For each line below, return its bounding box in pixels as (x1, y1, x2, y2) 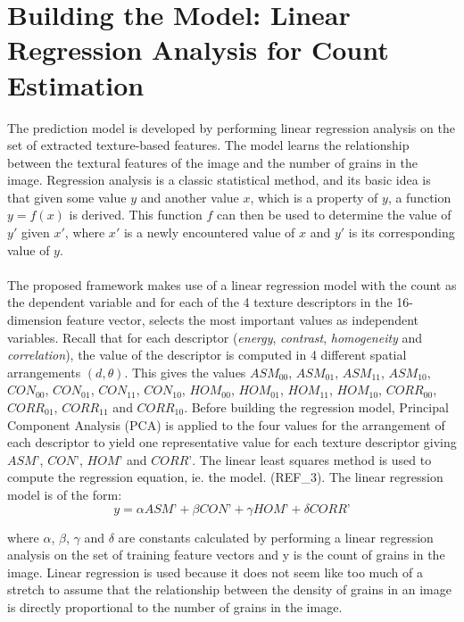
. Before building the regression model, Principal (184, 398, 449, 416)
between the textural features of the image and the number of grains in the (7, 153, 418, 171)
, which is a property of (250, 187, 378, 206)
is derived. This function (69, 205, 203, 224)
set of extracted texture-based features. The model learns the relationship (7, 136, 410, 154)
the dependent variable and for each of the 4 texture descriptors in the (7, 293, 393, 311)
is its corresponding (348, 223, 455, 242)
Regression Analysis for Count (7, 31, 389, 68)
